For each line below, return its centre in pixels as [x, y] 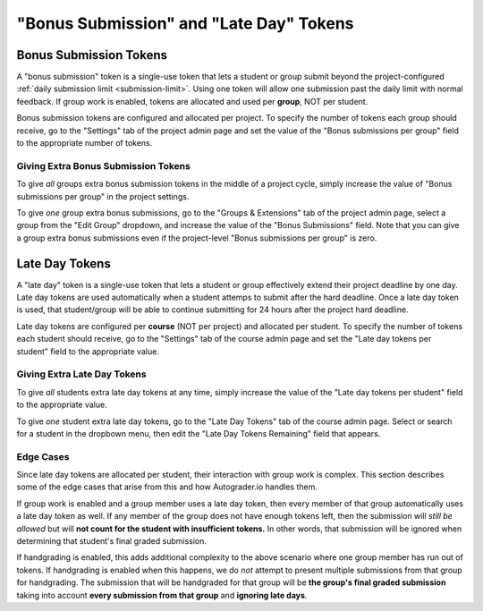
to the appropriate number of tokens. [85, 143]
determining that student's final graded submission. [112, 540]
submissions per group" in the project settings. [103, 196]
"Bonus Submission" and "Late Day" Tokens [185, 23]
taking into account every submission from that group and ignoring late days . [162, 595]
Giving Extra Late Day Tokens [81, 374]
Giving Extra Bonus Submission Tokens [104, 165]
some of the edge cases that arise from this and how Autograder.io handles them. [167, 487]
